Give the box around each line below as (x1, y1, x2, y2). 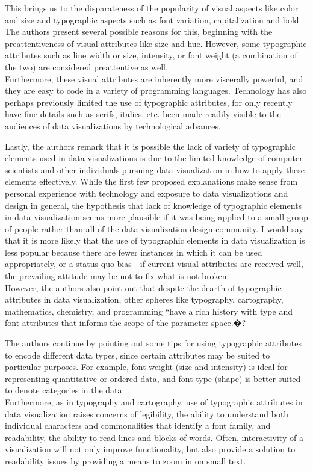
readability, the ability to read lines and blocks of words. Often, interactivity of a (5, 431, 303, 443)
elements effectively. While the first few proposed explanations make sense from (5, 175, 298, 188)
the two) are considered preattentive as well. (5, 60, 168, 73)
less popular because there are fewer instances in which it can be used (5, 245, 262, 258)
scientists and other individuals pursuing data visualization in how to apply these (5, 163, 305, 176)
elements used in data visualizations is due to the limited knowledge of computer (5, 152, 303, 164)
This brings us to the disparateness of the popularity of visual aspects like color (5, 2, 299, 14)
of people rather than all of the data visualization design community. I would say (5, 222, 303, 235)
